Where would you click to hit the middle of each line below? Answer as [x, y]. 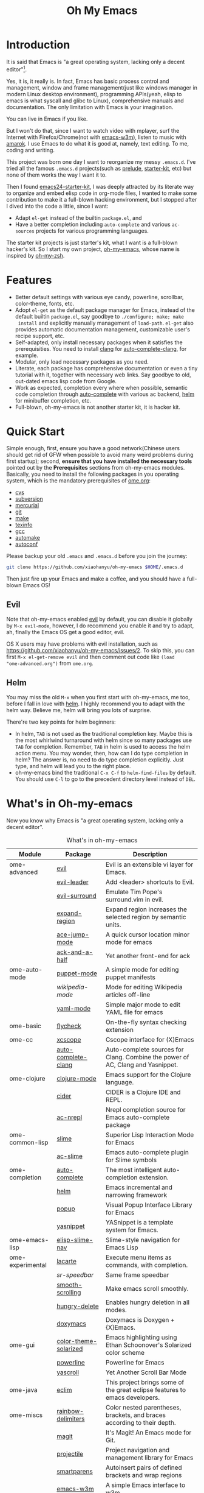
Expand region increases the [146, 909]
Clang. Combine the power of [147, 1057]
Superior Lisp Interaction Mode [150, 1135]
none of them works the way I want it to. [57, 175]
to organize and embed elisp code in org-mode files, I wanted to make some [102, 193]
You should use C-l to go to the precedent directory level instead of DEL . [105, 779]
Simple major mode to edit [143, 1004]
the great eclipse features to [146, 1389]
